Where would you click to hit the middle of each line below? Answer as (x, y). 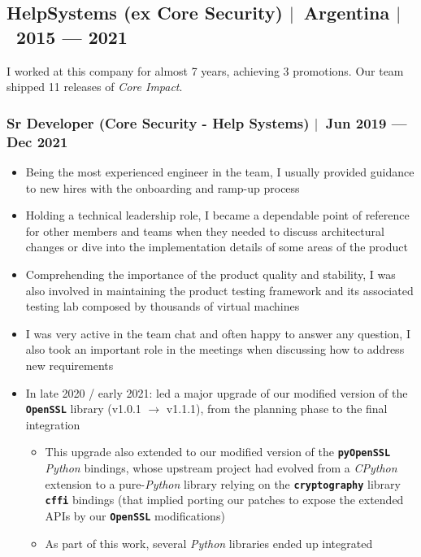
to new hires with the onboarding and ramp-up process (163, 187)
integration (53, 424)
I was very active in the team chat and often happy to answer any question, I (218, 333)
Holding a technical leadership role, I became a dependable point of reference (217, 215)
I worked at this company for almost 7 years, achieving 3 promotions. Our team (205, 70)
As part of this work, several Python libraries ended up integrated (209, 543)
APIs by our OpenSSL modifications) (135, 515)
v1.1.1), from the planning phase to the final (277, 409)
